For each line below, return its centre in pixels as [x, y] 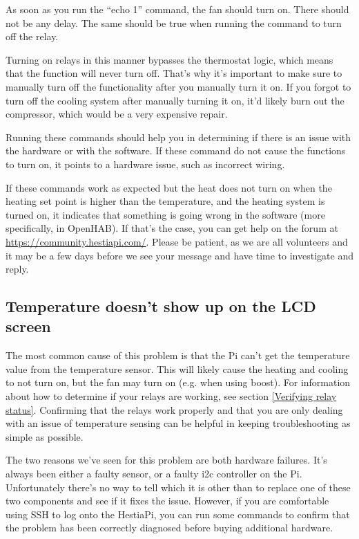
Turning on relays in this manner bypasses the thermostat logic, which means [169, 59]
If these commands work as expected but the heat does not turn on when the [169, 187]
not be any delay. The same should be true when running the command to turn [174, 22]
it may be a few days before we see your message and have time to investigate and [179, 255]
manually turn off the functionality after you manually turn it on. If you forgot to [178, 86]
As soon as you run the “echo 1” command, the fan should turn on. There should [177, 9]
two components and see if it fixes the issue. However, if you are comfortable [167, 501]
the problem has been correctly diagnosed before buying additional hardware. [169, 528]
